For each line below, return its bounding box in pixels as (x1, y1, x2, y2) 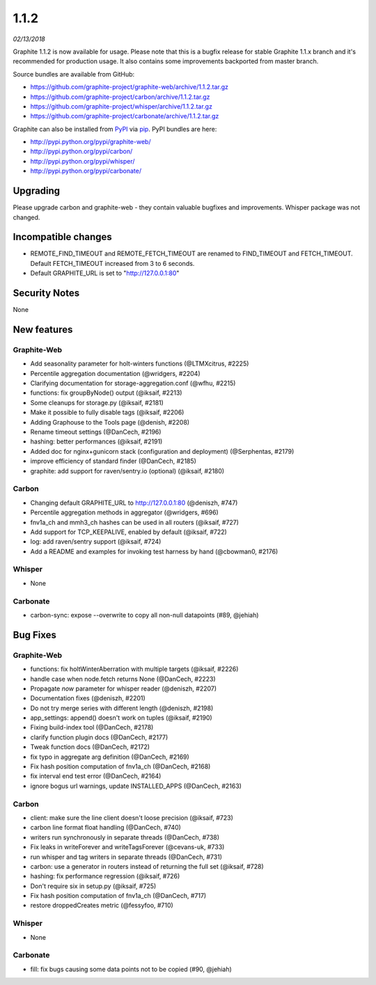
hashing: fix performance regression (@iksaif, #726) (30, 872, 180, 881)
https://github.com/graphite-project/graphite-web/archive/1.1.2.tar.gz (30, 83, 229, 91)
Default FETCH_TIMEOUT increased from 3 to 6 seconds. (30, 259, 195, 267)
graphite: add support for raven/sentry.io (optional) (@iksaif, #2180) (30, 466, 225, 475)
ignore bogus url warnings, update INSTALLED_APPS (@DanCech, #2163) (30, 782, 242, 790)
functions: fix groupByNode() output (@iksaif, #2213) (30, 388, 182, 397)
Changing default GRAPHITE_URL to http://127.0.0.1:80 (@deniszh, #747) (30, 498, 238, 507)
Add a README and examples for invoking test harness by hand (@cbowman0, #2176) (30, 547, 279, 555)
